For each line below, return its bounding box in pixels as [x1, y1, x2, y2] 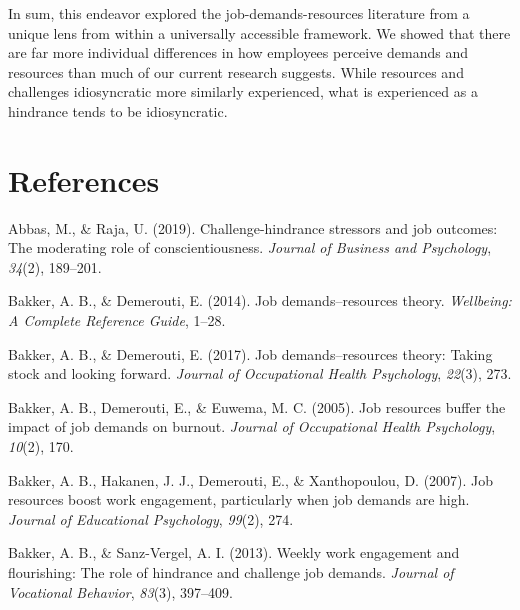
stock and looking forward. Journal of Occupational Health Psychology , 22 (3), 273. [8, 363, 512, 384]
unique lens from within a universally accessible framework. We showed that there [8, 22, 511, 43]
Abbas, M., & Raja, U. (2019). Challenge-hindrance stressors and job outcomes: [8, 217, 498, 238]
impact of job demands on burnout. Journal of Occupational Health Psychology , [8, 416, 496, 437]
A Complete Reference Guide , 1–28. [8, 310, 226, 331]
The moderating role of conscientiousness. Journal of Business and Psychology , [8, 237, 492, 258]
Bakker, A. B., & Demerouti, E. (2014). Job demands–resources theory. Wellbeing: [8, 290, 512, 311]
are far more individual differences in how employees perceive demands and [8, 42, 469, 63]
